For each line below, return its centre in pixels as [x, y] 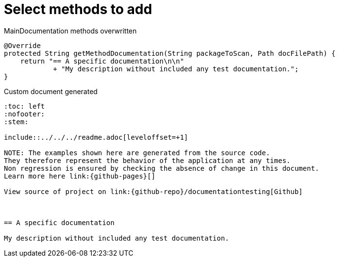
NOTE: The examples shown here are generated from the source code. [137, 153]
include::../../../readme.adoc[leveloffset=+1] [96, 137]
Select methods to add [78, 9]
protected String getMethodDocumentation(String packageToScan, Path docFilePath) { [170, 53]
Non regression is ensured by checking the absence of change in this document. [162, 168]
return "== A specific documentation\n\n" [102, 61]
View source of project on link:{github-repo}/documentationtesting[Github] [153, 191]
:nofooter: [25, 114]
